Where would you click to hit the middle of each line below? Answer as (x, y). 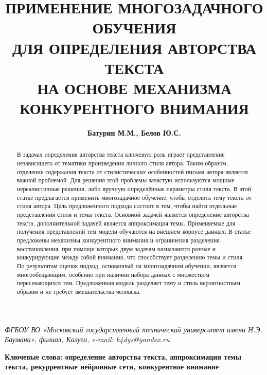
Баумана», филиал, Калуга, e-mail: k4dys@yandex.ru (87, 339)
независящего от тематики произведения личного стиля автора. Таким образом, (122, 163)
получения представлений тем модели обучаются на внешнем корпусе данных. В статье (134, 231)
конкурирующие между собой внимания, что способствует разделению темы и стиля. (130, 257)
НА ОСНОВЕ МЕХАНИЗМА (134, 88)
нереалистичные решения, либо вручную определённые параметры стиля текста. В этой (134, 189)
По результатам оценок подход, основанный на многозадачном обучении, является (126, 265)
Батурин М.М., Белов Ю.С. (134, 133)
